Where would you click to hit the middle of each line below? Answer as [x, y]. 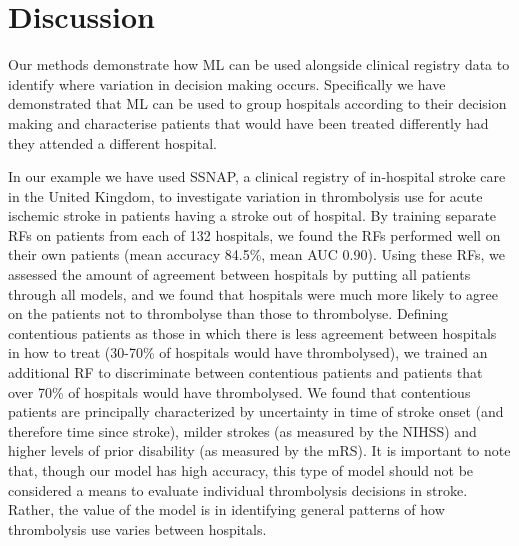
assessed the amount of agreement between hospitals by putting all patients [239, 274]
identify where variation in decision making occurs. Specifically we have [227, 83]
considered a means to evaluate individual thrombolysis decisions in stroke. [238, 489]
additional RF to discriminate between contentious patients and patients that [245, 372]
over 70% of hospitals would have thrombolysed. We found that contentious [239, 391]
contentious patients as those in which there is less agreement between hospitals [252, 332]
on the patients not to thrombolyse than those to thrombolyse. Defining [228, 313]
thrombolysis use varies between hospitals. [137, 528]
